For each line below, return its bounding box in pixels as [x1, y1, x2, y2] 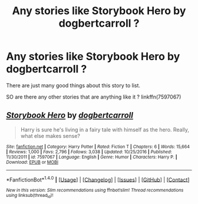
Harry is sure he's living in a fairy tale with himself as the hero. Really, [20, 126, 190, 133]
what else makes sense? [20, 132, 81, 139]
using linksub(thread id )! [6, 193, 54, 199]
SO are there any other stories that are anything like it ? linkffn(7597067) [6, 93, 181, 100]
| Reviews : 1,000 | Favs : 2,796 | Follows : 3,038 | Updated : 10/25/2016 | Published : [6, 149, 172, 154]
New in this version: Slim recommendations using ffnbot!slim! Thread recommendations [6, 187, 184, 193]
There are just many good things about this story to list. [6, 81, 140, 89]
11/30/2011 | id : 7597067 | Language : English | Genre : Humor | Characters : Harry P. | [6, 154, 178, 160]
